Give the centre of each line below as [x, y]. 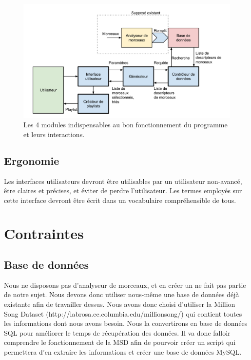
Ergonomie [32, 160]
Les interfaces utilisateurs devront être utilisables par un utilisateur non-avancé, [123, 181]
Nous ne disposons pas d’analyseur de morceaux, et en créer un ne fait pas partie [125, 285]
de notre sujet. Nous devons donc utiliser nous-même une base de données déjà [122, 294]
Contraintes [44, 233]
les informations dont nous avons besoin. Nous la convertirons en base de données [126, 323]
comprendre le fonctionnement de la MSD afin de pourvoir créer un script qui [120, 342]
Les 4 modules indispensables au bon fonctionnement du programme [125, 125]
